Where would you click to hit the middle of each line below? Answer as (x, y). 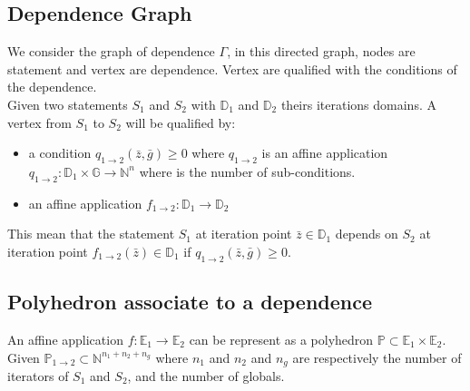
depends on (367, 234)
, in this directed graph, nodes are (321, 51)
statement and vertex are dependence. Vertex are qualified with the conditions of (232, 68)
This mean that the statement (91, 234)
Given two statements (68, 104)
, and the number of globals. (206, 376)
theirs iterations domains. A (358, 104)
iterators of (38, 376)
